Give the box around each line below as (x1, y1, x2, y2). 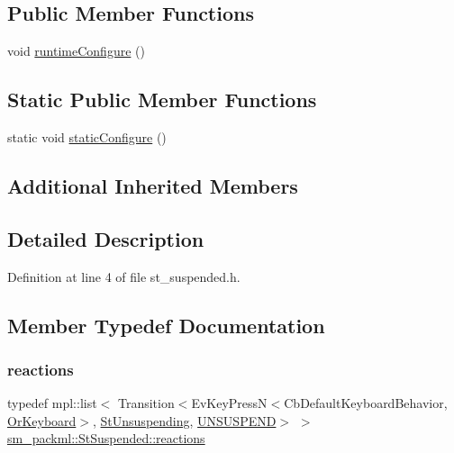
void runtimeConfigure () (7, 41, 145, 60)
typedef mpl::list (7, 394, 97, 412)
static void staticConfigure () (7, 128, 167, 146)
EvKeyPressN (191, 394, 268, 412)
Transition (117, 394, 175, 412)
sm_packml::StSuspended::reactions (7, 429, 205, 448)
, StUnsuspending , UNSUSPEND (92, 411, 277, 430)
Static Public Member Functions (7, 86, 317, 113)
